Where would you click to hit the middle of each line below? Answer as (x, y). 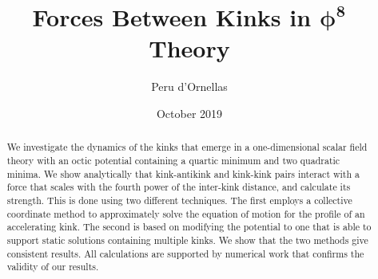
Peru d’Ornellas (189, 86)
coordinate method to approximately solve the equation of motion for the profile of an (186, 213)
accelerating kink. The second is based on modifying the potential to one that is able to (189, 227)
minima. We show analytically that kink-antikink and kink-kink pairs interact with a (183, 173)
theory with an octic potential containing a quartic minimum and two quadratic (173, 160)
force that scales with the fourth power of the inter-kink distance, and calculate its (179, 187)
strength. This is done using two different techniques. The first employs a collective (179, 200)
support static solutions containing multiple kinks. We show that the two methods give (187, 240)
